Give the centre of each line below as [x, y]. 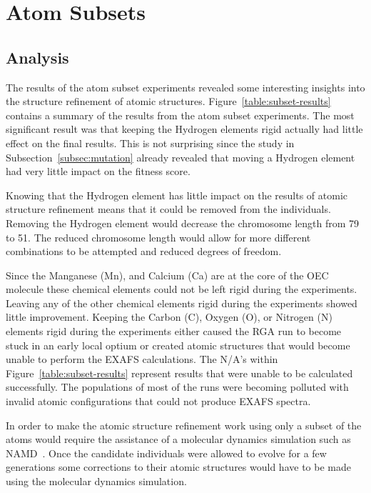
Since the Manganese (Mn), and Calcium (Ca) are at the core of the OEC [167, 275]
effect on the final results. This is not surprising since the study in [150, 143]
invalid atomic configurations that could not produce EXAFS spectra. [158, 401]
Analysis [37, 57]
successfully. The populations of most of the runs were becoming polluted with [177, 387]
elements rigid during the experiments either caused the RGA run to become [174, 331]
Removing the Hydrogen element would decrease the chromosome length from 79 [183, 223]
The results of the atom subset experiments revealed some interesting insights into [185, 87]
